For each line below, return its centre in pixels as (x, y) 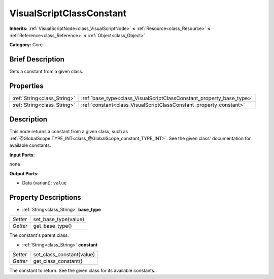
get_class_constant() (58, 261)
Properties (26, 86)
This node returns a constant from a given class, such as (69, 131)
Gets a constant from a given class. (46, 72)
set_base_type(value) (59, 220)
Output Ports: (24, 173)
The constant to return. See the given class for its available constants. (82, 271)
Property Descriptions (45, 197)
